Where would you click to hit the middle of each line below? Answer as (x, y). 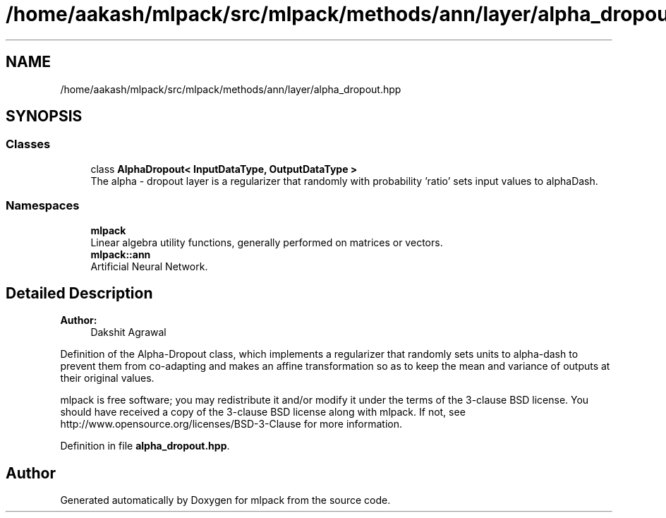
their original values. (107, 378)
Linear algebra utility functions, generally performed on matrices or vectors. (267, 242)
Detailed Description (79, 293)
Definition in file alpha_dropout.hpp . (145, 446)
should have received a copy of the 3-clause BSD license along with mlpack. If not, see (263, 412)
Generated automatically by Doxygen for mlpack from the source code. (225, 500)
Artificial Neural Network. (149, 266)
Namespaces (43, 206)
